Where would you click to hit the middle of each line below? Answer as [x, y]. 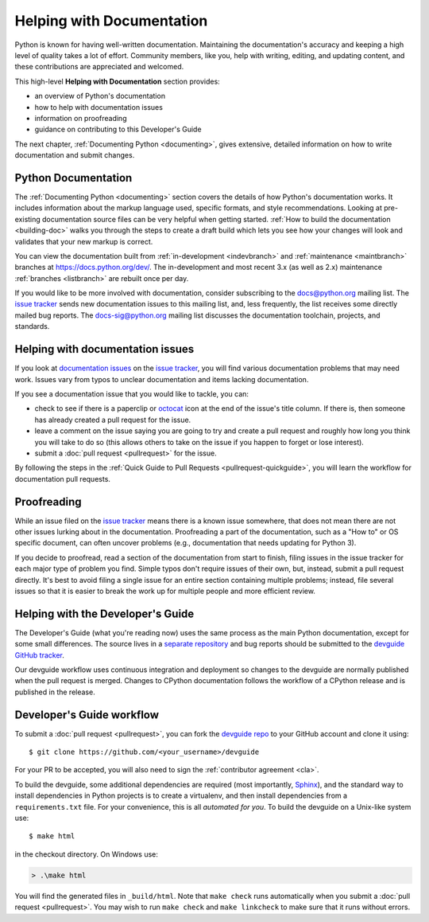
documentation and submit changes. [75, 155]
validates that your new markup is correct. [84, 241]
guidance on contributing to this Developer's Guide [118, 129]
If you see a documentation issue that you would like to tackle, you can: [132, 393]
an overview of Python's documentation [100, 96]
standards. [32, 326]
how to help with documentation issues [99, 107]
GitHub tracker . [40, 655]
